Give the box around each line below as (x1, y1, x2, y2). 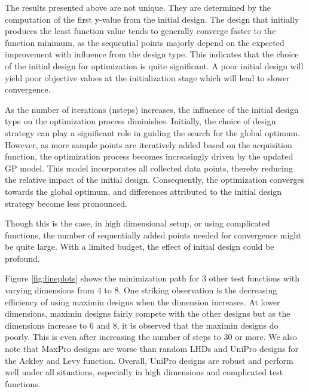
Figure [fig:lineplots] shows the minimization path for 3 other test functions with (5, 272, 300, 284)
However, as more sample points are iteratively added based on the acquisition (5, 138, 292, 151)
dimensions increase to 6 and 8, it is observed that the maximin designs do (5, 318, 279, 331)
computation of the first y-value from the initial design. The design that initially (5, 13, 299, 25)
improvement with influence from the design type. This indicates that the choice (5, 48, 299, 60)
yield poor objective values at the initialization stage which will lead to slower (5, 71, 290, 84)
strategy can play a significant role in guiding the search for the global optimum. (5, 126, 300, 139)
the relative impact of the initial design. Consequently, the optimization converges (5, 173, 305, 186)
